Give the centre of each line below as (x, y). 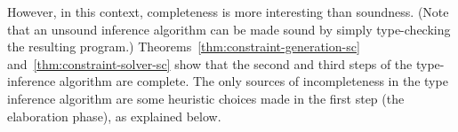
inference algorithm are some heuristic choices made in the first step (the (206, 98)
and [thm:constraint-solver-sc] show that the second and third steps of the (210, 63)
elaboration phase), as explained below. (114, 116)
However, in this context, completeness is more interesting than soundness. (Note (228, 12)
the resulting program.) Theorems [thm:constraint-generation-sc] (184, 47)
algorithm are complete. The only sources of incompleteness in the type (253, 81)
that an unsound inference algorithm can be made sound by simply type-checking (229, 29)
